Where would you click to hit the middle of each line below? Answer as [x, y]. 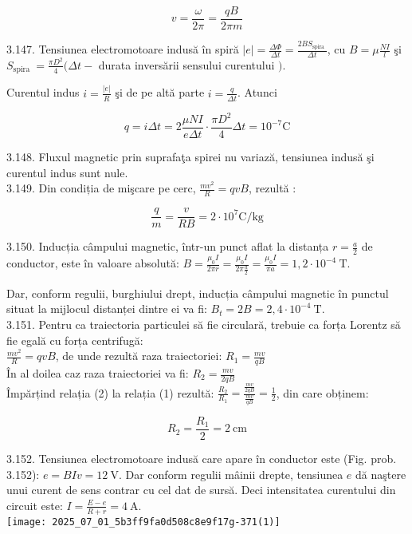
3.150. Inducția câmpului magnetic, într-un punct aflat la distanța [168, 246]
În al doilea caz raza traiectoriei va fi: [98, 373]
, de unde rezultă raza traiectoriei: [139, 356]
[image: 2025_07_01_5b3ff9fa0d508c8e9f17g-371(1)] [143, 522]
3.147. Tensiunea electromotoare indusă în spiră [123, 49]
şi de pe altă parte [160, 92]
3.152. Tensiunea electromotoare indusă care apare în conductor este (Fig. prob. [202, 458]
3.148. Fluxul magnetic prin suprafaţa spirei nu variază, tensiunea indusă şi [190, 157]
